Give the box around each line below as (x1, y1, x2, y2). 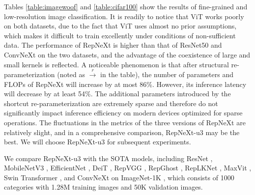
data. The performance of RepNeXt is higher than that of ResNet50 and (4, 40, 222, 50)
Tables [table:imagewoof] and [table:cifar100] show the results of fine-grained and (4, 1, 248, 11)
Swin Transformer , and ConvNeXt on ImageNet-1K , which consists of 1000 (4, 172, 234, 182)
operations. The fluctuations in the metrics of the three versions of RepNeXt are (4, 117, 246, 127)
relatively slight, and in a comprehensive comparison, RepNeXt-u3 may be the (4, 127, 240, 137)
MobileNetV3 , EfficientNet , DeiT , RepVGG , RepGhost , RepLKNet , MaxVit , (4, 163, 252, 173)
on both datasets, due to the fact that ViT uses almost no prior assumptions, (4, 21, 237, 31)
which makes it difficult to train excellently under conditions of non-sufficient (4, 30, 236, 40)
